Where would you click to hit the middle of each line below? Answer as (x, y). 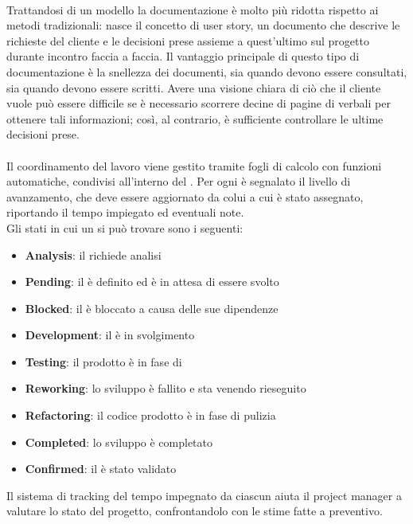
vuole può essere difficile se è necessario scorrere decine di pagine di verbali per (199, 103)
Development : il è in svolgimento (110, 335)
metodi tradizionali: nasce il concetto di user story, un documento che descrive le (203, 25)
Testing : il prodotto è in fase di (103, 361)
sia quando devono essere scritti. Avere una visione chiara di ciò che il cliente (194, 87)
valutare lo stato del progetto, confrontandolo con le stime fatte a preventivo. (195, 511)
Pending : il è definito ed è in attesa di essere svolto (152, 282)
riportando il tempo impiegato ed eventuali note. (125, 212)
